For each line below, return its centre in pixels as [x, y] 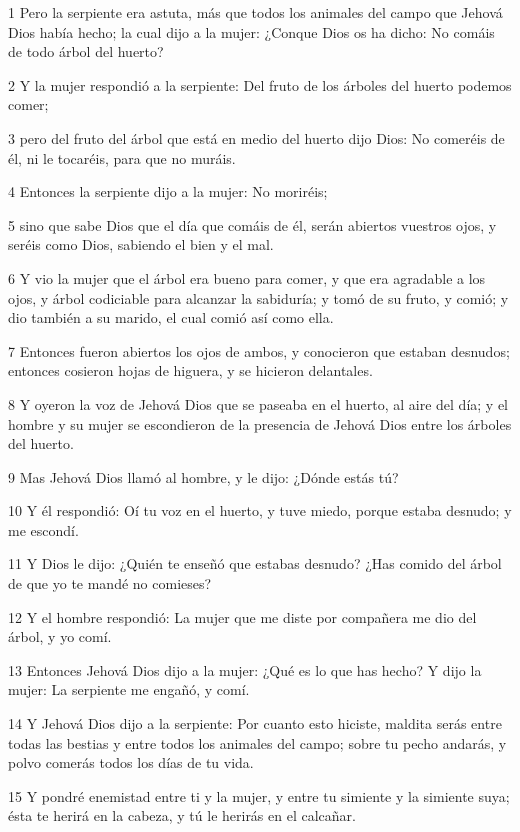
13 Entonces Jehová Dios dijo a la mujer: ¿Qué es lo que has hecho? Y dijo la [245, 669]
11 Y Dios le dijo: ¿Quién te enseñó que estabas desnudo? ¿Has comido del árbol [255, 563]
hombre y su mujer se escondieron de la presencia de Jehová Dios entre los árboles [260, 423]
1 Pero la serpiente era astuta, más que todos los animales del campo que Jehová [255, 12]
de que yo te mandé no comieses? [110, 583]
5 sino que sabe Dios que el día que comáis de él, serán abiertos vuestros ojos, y [252, 224]
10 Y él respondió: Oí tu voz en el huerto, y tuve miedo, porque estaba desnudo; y [260, 510]
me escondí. [43, 529]
